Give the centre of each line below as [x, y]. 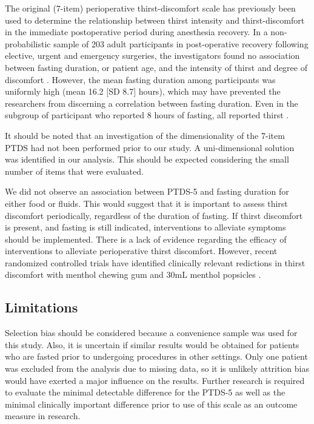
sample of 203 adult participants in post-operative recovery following [181, 43]
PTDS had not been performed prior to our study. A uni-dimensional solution [150, 147]
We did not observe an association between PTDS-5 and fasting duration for [147, 191]
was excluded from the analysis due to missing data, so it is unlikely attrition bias [157, 368]
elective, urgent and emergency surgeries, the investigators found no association [152, 56]
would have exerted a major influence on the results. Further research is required [155, 380]
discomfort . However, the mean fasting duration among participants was [140, 79]
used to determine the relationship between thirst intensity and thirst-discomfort [155, 20]
